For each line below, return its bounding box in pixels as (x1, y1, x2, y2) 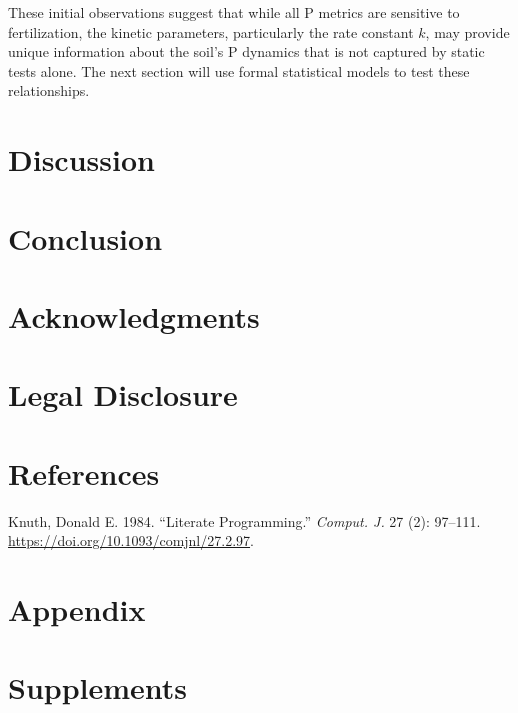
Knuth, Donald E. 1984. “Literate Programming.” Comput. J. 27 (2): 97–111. (8, 510, 481, 531)
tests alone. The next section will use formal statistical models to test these (8, 60, 470, 81)
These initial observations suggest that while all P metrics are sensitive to (8, 2, 460, 22)
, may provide (425, 21, 510, 42)
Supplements (8, 667, 188, 708)
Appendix (8, 588, 146, 629)
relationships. (8, 80, 90, 101)
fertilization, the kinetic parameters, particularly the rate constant (8, 21, 414, 42)
